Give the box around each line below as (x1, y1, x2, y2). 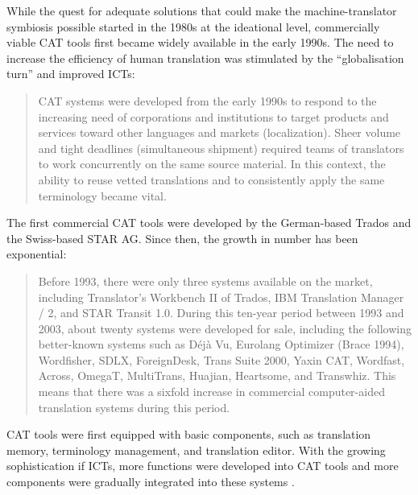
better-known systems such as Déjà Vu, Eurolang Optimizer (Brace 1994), (38, 336, 404, 353)
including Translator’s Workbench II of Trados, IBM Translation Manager (38, 288, 404, 305)
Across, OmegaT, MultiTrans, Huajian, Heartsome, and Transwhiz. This (38, 367, 396, 384)
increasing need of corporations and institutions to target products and (38, 108, 389, 125)
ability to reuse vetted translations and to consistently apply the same (38, 171, 385, 188)
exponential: (6, 245, 67, 262)
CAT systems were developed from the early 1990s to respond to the (38, 92, 377, 109)
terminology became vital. (38, 187, 167, 204)
